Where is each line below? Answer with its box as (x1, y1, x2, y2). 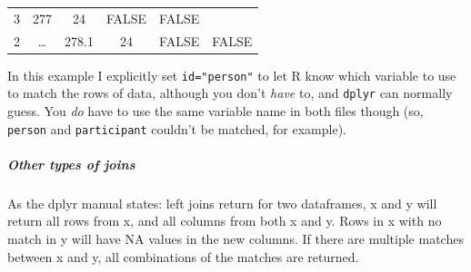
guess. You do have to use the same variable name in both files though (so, (7, 102, 424, 120)
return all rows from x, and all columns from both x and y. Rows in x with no (7, 211, 442, 230)
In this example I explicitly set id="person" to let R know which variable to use (7, 65, 456, 84)
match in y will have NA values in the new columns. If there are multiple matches (7, 229, 464, 248)
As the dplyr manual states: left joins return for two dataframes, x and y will (7, 193, 437, 212)
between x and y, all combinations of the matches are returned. (7, 247, 359, 266)
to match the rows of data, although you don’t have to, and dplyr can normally (7, 83, 453, 102)
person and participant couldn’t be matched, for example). (7, 119, 346, 138)
